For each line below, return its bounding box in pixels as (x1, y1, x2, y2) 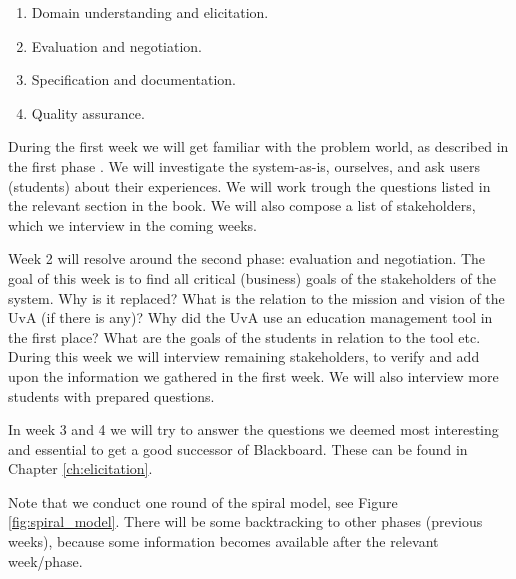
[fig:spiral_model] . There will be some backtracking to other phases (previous (8, 511, 483, 532)
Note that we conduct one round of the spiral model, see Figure (8, 491, 398, 512)
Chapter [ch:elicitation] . (8, 458, 153, 479)
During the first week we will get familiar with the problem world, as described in (8, 136, 509, 157)
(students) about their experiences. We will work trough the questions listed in (8, 175, 491, 196)
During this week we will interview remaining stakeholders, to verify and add (8, 346, 480, 367)
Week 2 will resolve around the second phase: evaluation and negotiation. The (8, 248, 486, 269)
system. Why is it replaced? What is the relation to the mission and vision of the (8, 287, 505, 308)
